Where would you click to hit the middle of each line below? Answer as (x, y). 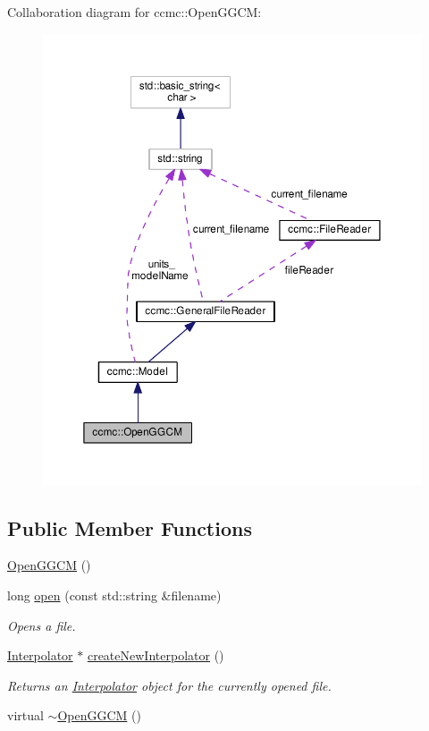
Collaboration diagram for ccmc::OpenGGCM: (135, 12)
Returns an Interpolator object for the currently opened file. (169, 685)
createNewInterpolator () (156, 655)
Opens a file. (42, 625)
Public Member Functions (130, 527)
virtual (25, 715)
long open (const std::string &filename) (114, 595)
